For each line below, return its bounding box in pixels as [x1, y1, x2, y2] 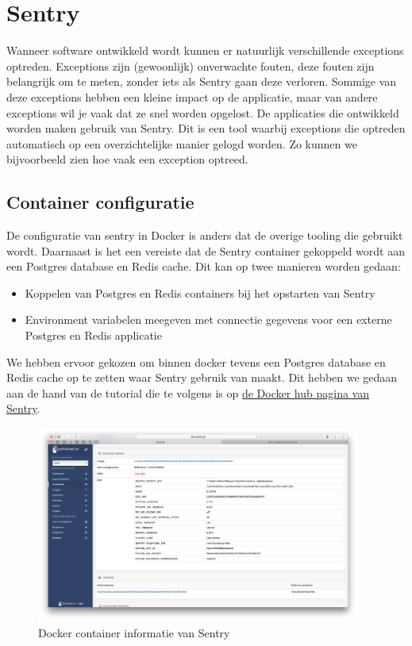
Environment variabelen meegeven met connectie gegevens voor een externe [25, 311, 392, 328]
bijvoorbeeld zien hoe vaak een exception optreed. [6, 151, 248, 167]
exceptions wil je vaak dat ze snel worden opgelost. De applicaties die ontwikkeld [6, 104, 399, 121]
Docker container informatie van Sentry [38, 624, 230, 640]
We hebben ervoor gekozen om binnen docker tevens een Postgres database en [6, 353, 386, 370]
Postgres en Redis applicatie [25, 327, 162, 344]
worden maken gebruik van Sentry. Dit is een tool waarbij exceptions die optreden [6, 120, 406, 137]
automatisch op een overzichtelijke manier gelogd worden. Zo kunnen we [6, 135, 357, 152]
